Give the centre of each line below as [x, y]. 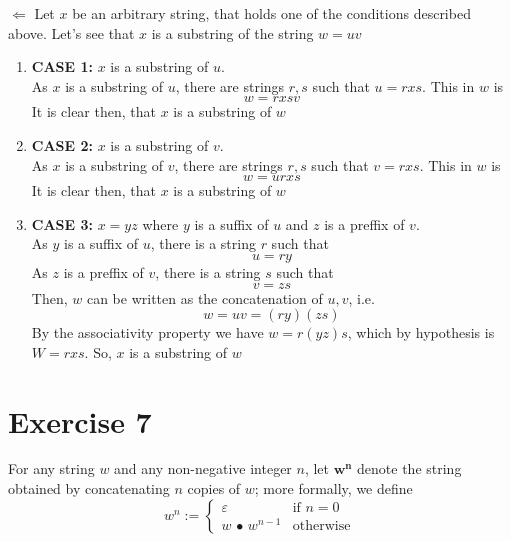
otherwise [321, 526]
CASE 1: [62, 66]
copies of [214, 488]
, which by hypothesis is [421, 332]
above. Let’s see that [71, 32]
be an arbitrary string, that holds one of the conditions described [271, 13]
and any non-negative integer [203, 468]
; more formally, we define [333, 488]
